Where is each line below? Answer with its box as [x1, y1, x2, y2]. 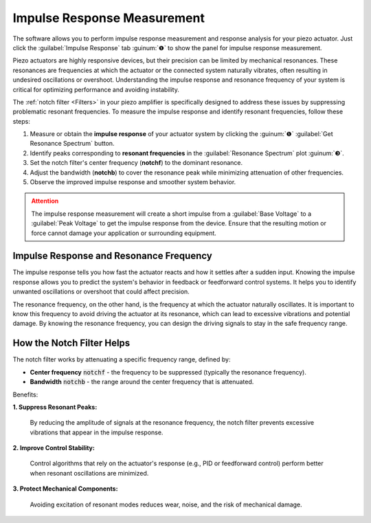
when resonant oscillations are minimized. [30, 469, 149, 477]
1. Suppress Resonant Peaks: [12, 403, 98, 411]
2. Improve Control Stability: [12, 444, 95, 452]
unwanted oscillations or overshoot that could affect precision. [12, 287, 190, 296]
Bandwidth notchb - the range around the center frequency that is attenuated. [30, 378, 254, 386]
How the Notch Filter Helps [12, 337, 131, 349]
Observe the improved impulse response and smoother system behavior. [30, 178, 236, 186]
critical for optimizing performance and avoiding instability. [12, 85, 180, 93]
